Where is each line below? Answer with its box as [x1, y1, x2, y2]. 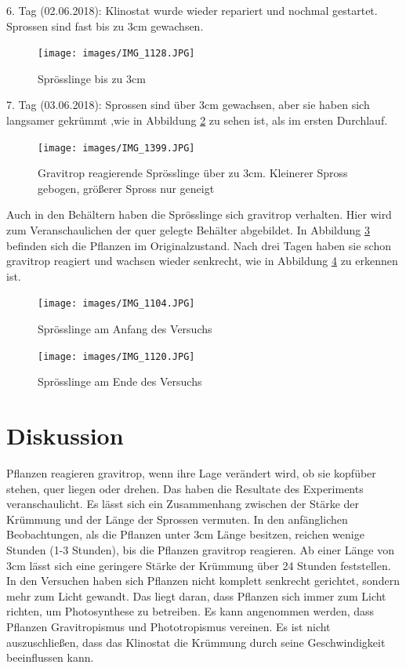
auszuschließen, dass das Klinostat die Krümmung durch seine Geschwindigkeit [6, 634, 386, 650]
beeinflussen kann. [6, 649, 94, 666]
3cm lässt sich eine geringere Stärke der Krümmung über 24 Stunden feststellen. [6, 557, 391, 573]
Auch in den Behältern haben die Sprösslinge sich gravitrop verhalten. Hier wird [6, 206, 392, 223]
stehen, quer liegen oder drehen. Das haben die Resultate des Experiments [6, 480, 364, 496]
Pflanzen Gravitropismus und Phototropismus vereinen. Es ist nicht [6, 619, 331, 634]
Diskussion [6, 419, 124, 452]
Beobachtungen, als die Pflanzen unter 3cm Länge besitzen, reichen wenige [6, 526, 364, 543]
